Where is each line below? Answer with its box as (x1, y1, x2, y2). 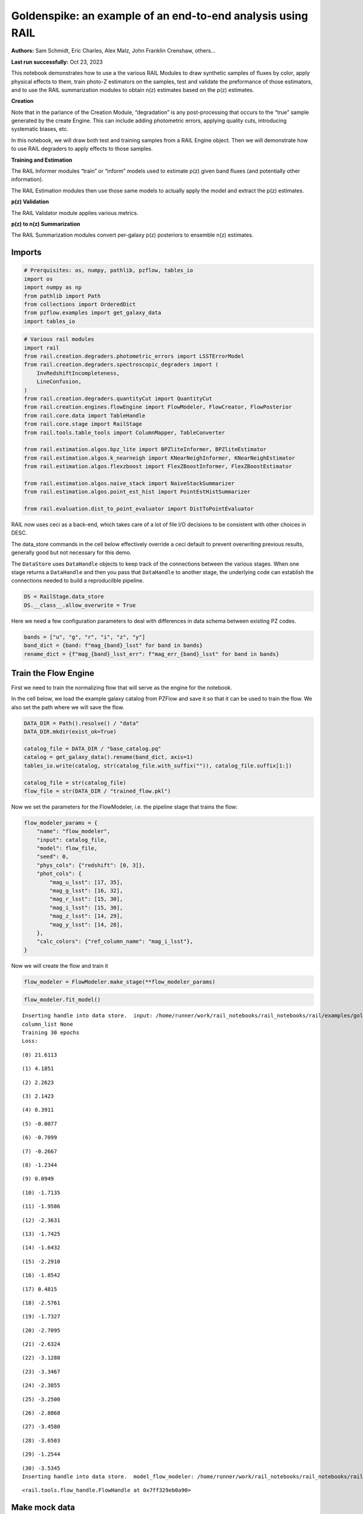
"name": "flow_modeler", (36, 828, 111, 835)
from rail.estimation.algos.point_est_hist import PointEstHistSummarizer (24, 488, 251, 495)
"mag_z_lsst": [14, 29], (49, 913, 123, 920)
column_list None (22, 1020, 73, 1028)
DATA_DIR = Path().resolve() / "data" (24, 719, 139, 727)
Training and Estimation (11, 156, 73, 164)
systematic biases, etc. (11, 125, 69, 133)
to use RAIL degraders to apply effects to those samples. (11, 145, 153, 153)
